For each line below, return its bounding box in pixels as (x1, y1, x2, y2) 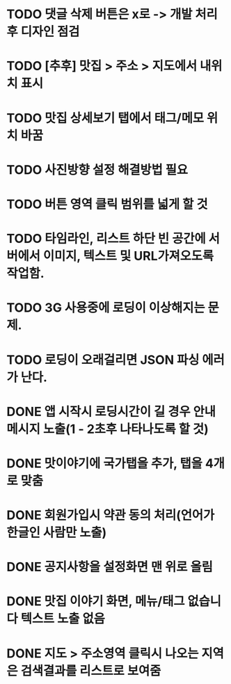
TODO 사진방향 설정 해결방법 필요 (6, 161, 189, 177)
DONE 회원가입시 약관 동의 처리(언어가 (6, 507, 215, 523)
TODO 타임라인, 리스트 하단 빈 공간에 (6, 231, 206, 247)
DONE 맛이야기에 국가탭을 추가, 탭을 (6, 455, 203, 471)
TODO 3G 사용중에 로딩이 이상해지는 (6, 300, 205, 316)
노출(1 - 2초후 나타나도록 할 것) (42, 421, 209, 437)
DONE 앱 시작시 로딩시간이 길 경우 (6, 404, 191, 420)
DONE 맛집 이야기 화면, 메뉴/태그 (6, 594, 185, 610)
